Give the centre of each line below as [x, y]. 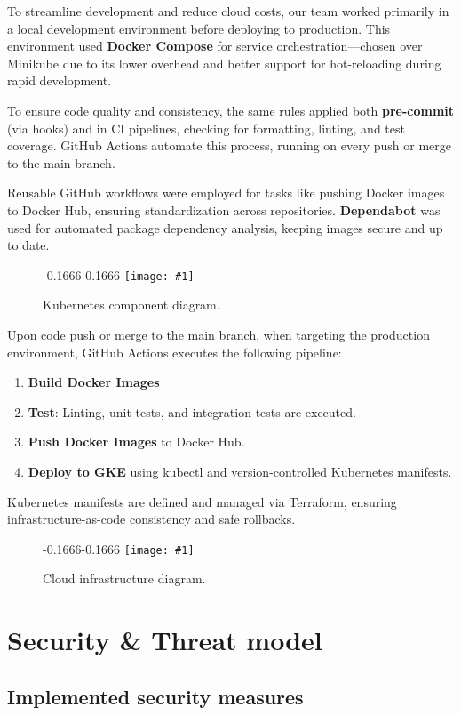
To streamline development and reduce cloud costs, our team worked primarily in [228, 11]
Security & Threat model [165, 640]
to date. [28, 245]
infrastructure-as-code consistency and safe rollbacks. [151, 519]
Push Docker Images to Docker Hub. [136, 442]
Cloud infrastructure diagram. [124, 578]
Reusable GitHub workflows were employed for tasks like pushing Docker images [226, 193]
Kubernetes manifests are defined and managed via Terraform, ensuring [202, 501]
